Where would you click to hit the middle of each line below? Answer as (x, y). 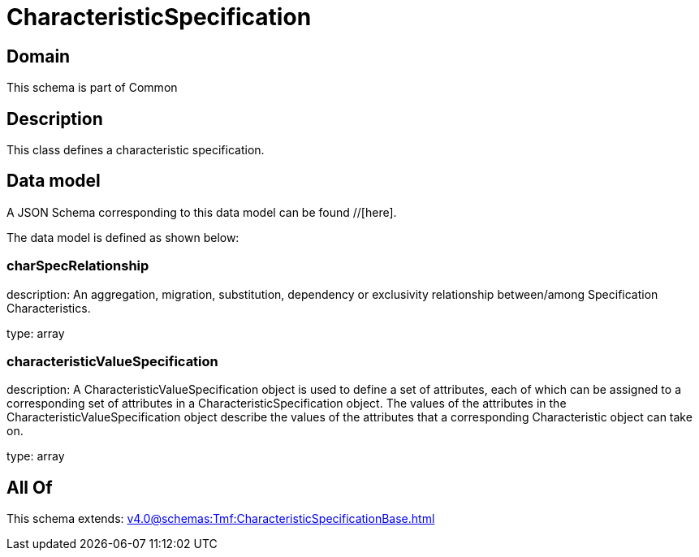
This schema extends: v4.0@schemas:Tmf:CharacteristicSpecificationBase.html (221, 519)
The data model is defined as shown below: (123, 237)
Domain (39, 56)
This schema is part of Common (92, 88)
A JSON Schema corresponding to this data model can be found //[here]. (202, 212)
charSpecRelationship (78, 266)
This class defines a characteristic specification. (136, 150)
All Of (30, 487)
